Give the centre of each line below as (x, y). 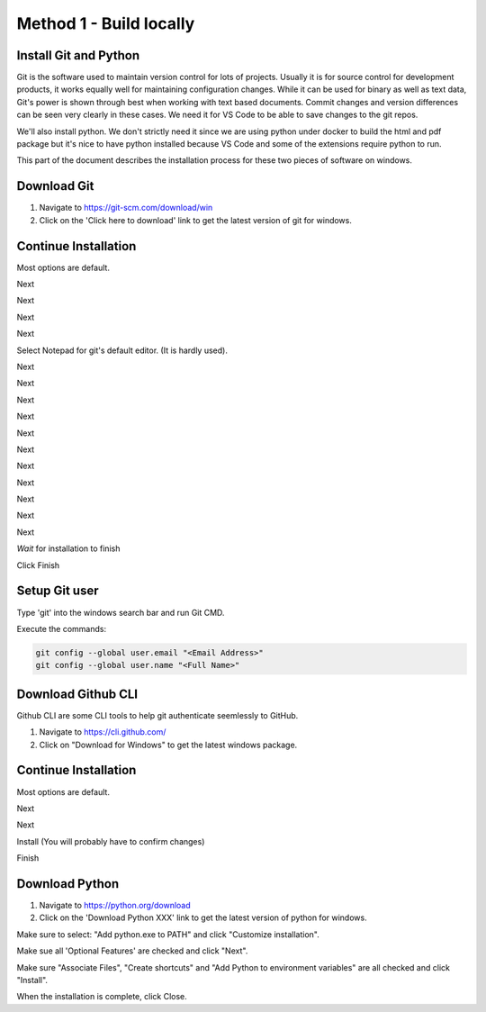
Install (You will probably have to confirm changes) (111, 841)
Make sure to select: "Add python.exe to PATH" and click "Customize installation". (168, 934)
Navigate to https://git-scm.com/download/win (126, 208)
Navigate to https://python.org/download (115, 905)
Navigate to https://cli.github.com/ (103, 732)
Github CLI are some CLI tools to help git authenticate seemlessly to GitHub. (157, 715)
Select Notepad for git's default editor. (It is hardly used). (122, 350)
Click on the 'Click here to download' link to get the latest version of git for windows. (196, 220)
